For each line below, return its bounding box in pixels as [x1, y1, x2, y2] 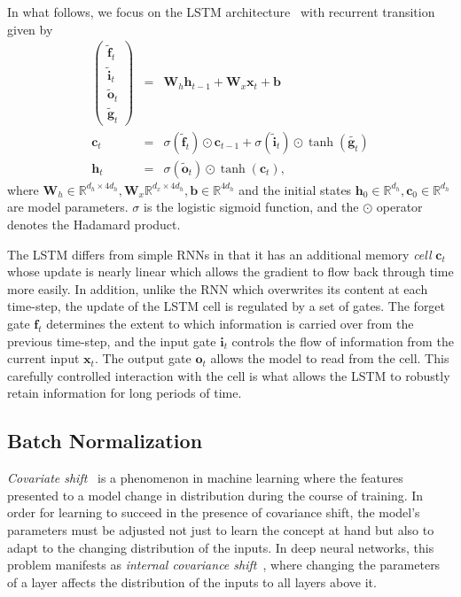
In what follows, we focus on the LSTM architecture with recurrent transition [7, 3, 435, 20]
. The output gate [94, 349, 191, 368]
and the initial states [238, 180, 352, 198]
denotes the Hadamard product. [7, 215, 181, 234]
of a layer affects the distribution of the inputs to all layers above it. [7, 572, 377, 591]
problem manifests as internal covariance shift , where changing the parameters [7, 555, 441, 574]
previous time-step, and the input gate [7, 331, 216, 350]
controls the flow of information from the [231, 331, 454, 350]
